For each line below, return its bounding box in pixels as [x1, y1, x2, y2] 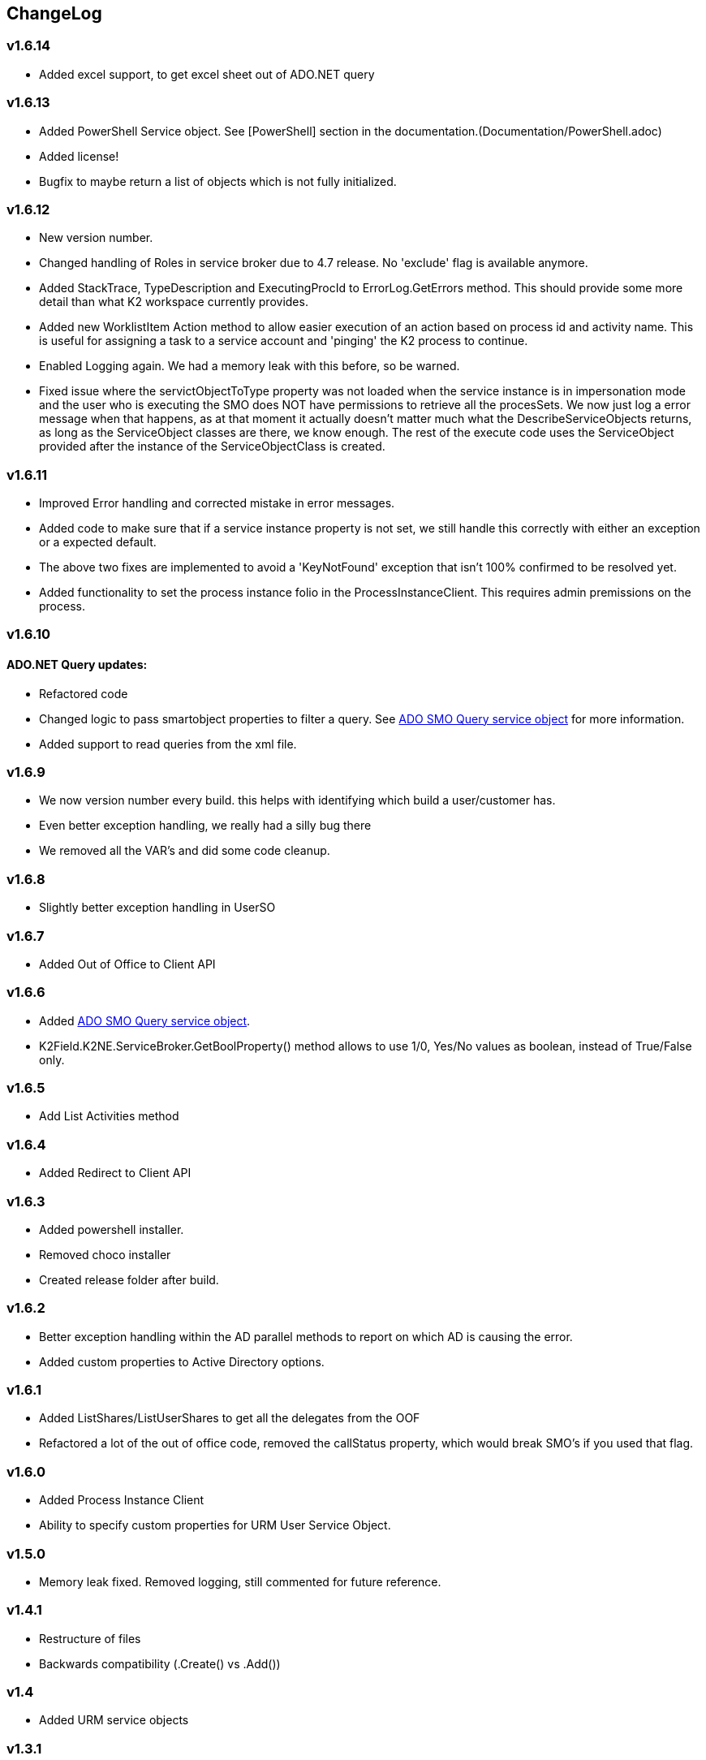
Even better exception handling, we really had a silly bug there [39, 818, 372, 833]
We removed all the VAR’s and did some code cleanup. [39, 843, 330, 858]
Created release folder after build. [39, 1272, 219, 1287]
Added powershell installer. [39, 1222, 184, 1236]
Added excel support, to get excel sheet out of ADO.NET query [39, 67, 375, 81]
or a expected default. [39, 535, 157, 550]
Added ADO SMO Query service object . [39, 1013, 251, 1028]
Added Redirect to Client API [39, 1166, 192, 1180]
